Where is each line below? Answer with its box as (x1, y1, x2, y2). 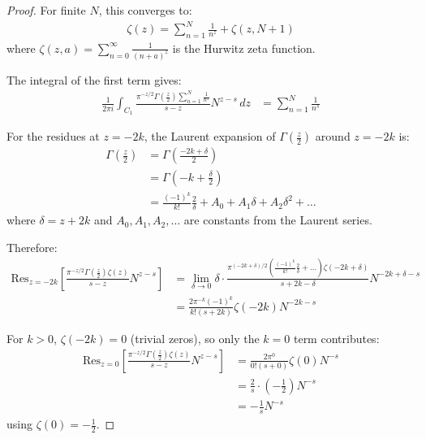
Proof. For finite (6, 2, 86, 18)
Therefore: (6, 238, 58, 255)
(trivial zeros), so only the (130, 330, 260, 346)
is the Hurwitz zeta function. (172, 39, 316, 56)
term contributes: (293, 330, 380, 346)
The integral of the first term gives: (6, 71, 182, 88)
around (315, 128, 351, 145)
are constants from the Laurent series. (183, 211, 372, 228)
